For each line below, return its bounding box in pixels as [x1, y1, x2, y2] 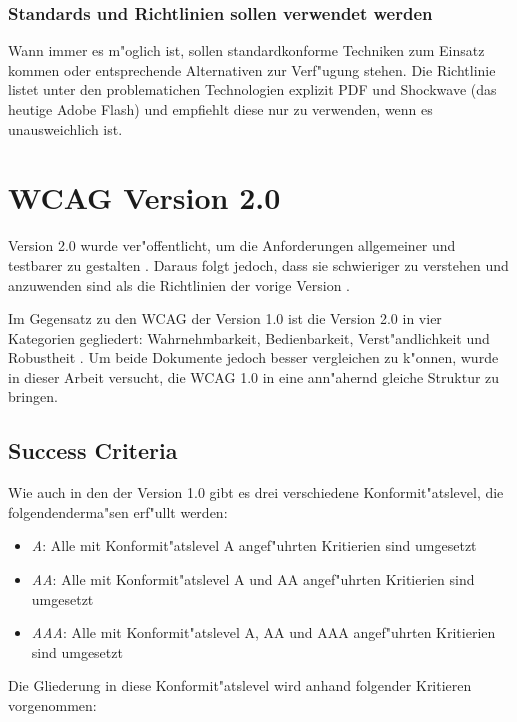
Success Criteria [8, 435, 178, 466]
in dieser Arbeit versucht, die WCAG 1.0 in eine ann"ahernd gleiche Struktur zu [8, 366, 500, 387]
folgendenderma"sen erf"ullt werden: [8, 501, 228, 522]
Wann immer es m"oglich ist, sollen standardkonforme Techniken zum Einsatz [8, 40, 485, 61]
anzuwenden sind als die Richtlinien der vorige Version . [8, 274, 351, 295]
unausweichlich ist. [8, 118, 123, 139]
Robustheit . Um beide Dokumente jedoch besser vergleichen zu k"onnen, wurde [8, 347, 499, 368]
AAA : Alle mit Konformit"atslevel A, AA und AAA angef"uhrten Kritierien [31, 622, 496, 643]
